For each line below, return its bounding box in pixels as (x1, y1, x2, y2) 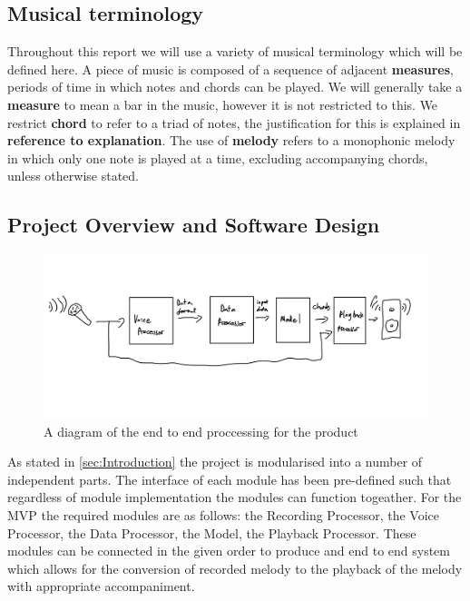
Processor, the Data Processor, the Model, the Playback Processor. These (7, 523, 416, 542)
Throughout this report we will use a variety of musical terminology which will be (7, 42, 463, 61)
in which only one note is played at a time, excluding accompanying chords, (7, 148, 428, 167)
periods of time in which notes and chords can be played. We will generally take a (7, 77, 463, 96)
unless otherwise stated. (7, 166, 139, 185)
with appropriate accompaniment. (7, 576, 195, 596)
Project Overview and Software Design (7, 211, 380, 239)
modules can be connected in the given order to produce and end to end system (7, 541, 450, 560)
